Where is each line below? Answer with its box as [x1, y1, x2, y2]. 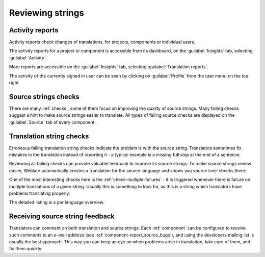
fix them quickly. [9, 246, 43, 252]
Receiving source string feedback [9, 212, 115, 221]
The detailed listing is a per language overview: [9, 199, 105, 206]
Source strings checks [9, 92, 79, 101]
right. [9, 80, 20, 86]
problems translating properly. [9, 190, 71, 196]
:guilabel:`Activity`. [9, 54, 47, 61]
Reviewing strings [9, 7, 84, 18]
